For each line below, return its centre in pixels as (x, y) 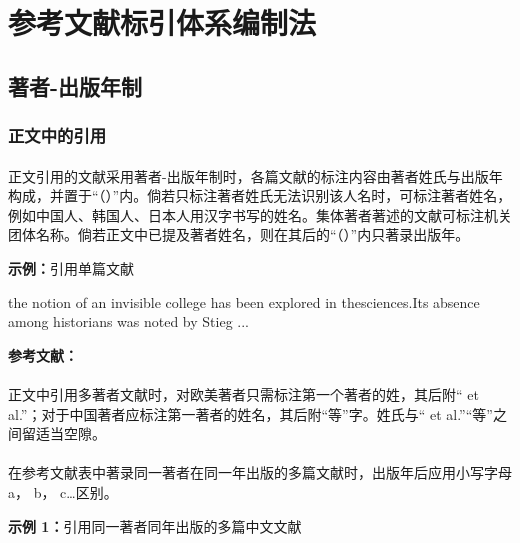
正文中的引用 (57, 135)
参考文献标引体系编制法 (162, 22)
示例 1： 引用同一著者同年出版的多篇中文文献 (155, 525)
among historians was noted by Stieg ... (128, 321)
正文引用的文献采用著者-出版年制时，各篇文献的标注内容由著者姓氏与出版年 (255, 175)
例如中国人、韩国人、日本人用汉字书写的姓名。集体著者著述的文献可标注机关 (260, 214)
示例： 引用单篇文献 (71, 267)
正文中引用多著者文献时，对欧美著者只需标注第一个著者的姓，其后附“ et (243, 393)
